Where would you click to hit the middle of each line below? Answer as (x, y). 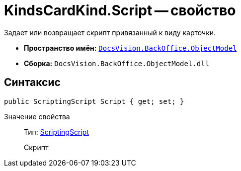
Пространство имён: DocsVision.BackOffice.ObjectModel (130, 48)
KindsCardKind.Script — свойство (120, 10)
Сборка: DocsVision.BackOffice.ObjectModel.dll (117, 63)
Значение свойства (37, 116)
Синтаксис (32, 83)
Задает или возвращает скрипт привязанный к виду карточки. (110, 32)
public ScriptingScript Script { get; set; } (94, 101)
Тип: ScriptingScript (56, 132)
